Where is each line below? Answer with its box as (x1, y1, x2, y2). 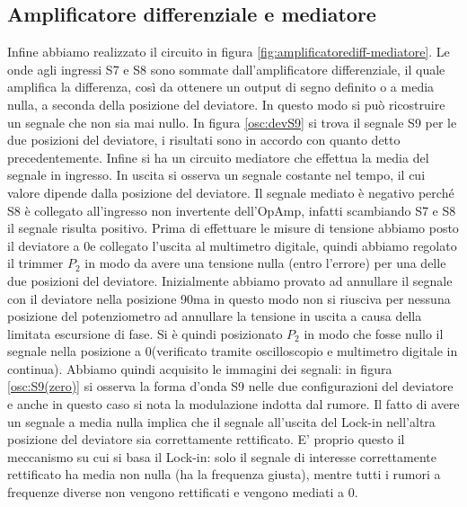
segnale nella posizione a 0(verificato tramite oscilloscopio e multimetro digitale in (7, 342, 458, 360)
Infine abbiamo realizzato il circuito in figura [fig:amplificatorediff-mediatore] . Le (7, 42, 450, 61)
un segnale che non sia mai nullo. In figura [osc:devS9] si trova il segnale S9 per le (7, 112, 457, 131)
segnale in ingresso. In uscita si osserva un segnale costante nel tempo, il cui (7, 165, 426, 184)
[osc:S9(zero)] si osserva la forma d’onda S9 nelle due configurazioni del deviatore (7, 377, 454, 396)
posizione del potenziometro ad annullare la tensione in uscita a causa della (7, 307, 422, 325)
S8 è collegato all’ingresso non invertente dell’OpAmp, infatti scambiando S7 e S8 (7, 200, 456, 219)
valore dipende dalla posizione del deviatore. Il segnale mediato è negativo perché (7, 182, 454, 201)
